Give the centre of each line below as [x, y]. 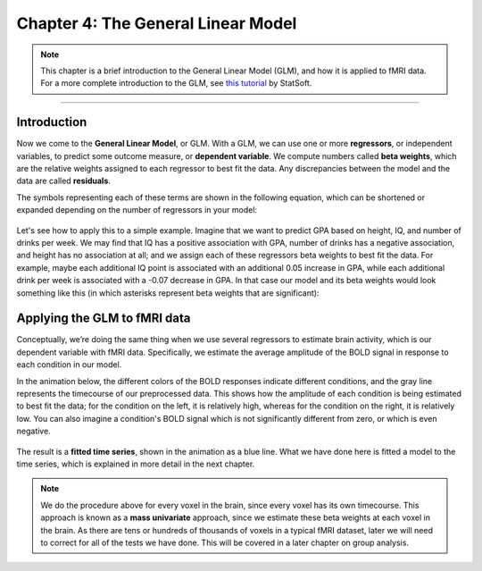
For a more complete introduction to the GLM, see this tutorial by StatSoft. [176, 83]
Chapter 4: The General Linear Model [157, 23]
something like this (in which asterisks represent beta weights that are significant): [168, 293]
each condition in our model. [69, 365]
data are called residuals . [64, 181]
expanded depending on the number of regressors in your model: [137, 210]
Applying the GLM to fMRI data [104, 319]
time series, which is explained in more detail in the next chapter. [136, 464]
